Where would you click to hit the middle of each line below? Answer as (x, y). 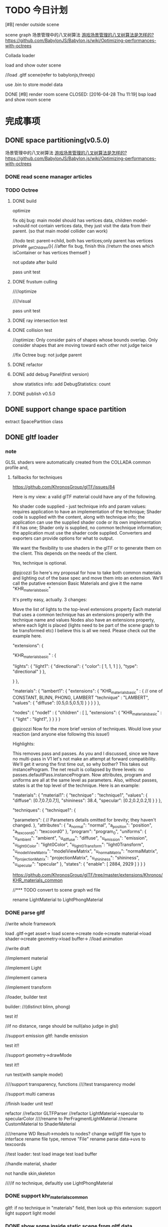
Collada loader (20, 55)
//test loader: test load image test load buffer (51, 1154)
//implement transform (28, 987)
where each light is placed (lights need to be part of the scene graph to (85, 625)
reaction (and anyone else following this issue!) (61, 734)
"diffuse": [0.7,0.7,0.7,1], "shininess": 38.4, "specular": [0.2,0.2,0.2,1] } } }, (87, 800)
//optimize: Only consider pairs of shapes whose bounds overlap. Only (85, 340)
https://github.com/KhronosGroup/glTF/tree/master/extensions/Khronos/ (87, 875)
